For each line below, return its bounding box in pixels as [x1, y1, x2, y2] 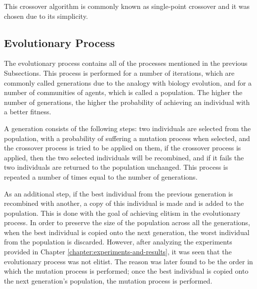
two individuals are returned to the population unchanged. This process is [4, 162, 228, 172]
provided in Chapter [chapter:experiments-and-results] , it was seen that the [4, 246, 232, 257]
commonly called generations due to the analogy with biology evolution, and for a [4, 77, 252, 88]
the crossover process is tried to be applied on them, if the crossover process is [4, 143, 241, 153]
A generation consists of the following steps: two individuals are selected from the [4, 123, 251, 133]
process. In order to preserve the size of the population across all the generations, [4, 217, 250, 228]
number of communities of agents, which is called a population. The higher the [4, 87, 243, 97]
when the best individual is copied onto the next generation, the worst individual [4, 227, 250, 237]
